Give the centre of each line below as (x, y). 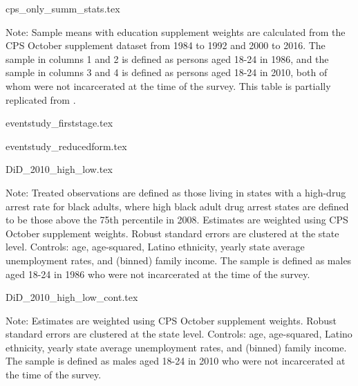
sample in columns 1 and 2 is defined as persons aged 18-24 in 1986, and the (167, 58)
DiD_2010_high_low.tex (59, 169)
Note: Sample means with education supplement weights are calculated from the (176, 31)
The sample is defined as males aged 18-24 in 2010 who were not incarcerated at (176, 361)
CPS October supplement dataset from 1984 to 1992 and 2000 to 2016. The (166, 45)
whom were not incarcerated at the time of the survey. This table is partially (168, 85)
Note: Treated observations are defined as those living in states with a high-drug (176, 192)
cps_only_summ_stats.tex (63, 8)
